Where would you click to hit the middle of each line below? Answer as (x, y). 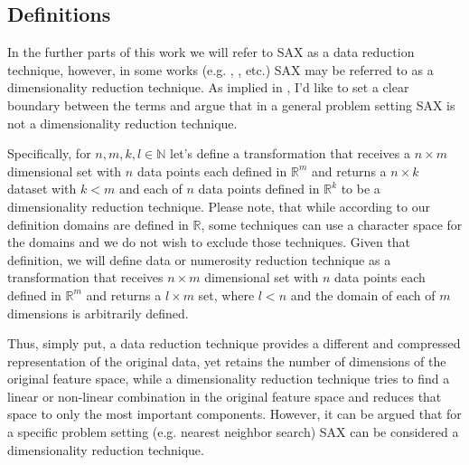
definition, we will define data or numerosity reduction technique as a (199, 259)
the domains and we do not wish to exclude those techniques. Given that (209, 242)
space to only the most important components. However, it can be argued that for (234, 414)
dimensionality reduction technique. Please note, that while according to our (219, 206)
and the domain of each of (363, 294)
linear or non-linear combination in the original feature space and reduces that (225, 396)
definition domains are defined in (98, 224)
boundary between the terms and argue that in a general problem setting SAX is (231, 104)
